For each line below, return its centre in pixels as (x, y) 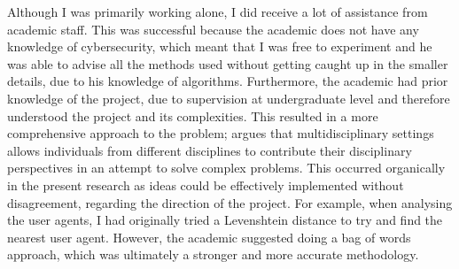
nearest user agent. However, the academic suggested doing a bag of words (209, 237)
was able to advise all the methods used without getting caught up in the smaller (228, 63)
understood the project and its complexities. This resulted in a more (193, 115)
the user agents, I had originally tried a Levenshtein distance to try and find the (225, 220)
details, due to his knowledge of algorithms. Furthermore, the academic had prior (228, 81)
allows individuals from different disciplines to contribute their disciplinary (210, 150)
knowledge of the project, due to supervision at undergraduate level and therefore (229, 98)
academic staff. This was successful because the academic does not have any (213, 29)
